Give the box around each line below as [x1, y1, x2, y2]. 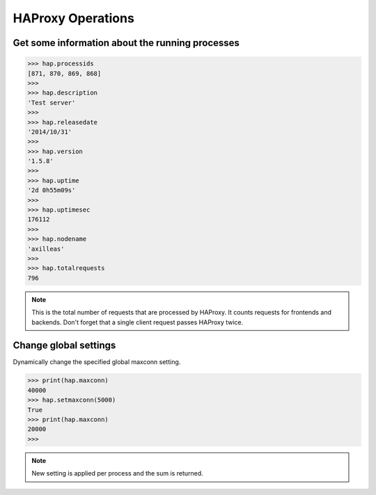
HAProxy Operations [13, 10, 135, 26]
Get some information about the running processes [13, 37, 240, 49]
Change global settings [13, 340, 116, 352]
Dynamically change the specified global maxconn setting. [13, 358, 181, 366]
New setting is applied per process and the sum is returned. [31, 469, 203, 478]
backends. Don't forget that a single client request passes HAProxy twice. [31, 317, 244, 327]
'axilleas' [27, 244, 65, 253]
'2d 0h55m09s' [27, 187, 76, 194]
